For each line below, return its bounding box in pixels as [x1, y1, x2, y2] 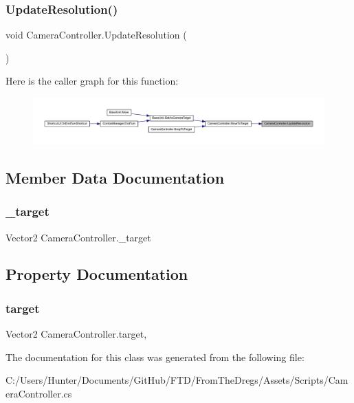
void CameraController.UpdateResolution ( [5, 28, 187, 42]
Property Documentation [5, 263, 188, 285]
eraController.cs [5, 386, 72, 400]
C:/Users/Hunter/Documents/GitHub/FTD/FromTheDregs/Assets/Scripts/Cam [5, 373, 349, 387]
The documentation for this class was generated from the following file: [5, 349, 305, 364]
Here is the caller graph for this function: [5, 74, 179, 88]
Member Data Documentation [5, 166, 225, 188]
